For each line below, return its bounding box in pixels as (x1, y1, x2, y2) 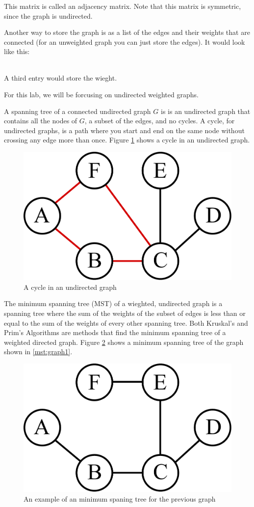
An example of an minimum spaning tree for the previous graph (24, 493, 216, 504)
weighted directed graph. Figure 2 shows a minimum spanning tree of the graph (4, 337, 244, 347)
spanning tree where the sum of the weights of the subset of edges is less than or (4, 308, 246, 318)
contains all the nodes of (4, 115, 77, 126)
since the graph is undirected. (4, 10, 93, 21)
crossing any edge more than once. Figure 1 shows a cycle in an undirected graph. (4, 135, 250, 145)
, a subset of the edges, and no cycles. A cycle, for (84, 115, 235, 126)
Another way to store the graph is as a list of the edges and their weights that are (4, 27, 250, 37)
